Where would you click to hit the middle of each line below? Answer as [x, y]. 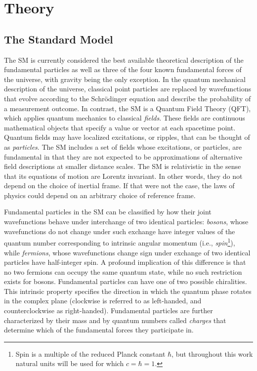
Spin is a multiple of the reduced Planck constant [90, 353]
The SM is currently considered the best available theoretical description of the [124, 60]
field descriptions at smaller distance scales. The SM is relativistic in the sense [123, 166]
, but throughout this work [212, 353]
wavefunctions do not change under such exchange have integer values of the [120, 231]
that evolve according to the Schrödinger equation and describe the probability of [128, 98]
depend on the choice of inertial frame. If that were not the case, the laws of [119, 185]
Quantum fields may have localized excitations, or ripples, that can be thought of [127, 137]
